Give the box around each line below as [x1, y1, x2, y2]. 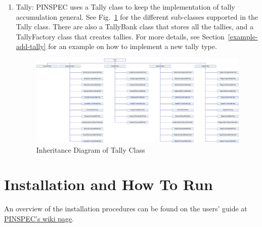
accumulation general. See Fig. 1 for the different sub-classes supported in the [16, 11, 258, 22]
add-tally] [16, 41, 46, 52]
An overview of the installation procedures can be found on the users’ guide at [4, 203, 247, 214]
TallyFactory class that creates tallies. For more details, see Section [16, 31, 225, 41]
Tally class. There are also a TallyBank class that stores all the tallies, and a [16, 21, 253, 32]
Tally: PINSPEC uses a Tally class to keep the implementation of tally [16, 2, 235, 12]
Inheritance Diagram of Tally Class [36, 144, 145, 155]
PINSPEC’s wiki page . [4, 213, 74, 223]
